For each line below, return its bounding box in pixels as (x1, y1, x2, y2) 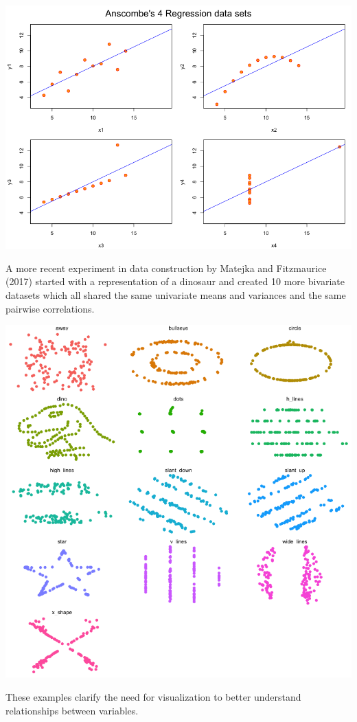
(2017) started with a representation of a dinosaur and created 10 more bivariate (5, 274, 345, 289)
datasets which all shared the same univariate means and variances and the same (5, 287, 346, 302)
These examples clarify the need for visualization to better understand (5, 690, 301, 703)
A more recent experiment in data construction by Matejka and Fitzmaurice (5, 260, 327, 275)
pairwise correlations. (5, 301, 95, 315)
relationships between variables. (5, 703, 139, 717)
